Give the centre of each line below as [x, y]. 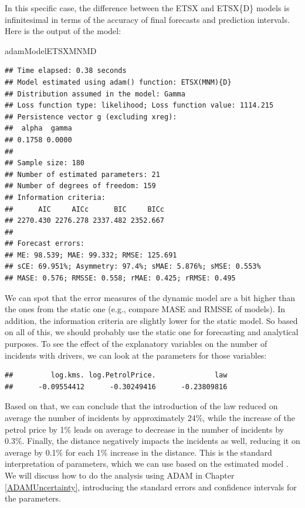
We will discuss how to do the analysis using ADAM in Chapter [120, 475]
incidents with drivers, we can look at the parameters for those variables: [136, 355]
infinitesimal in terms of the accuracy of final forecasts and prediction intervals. [147, 19]
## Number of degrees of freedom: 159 [80, 186]
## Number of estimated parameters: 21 [82, 174]
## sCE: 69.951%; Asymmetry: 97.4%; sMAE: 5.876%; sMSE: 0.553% [133, 267]
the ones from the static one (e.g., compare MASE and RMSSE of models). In [145, 309]
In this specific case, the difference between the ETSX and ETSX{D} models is [147, 8]
